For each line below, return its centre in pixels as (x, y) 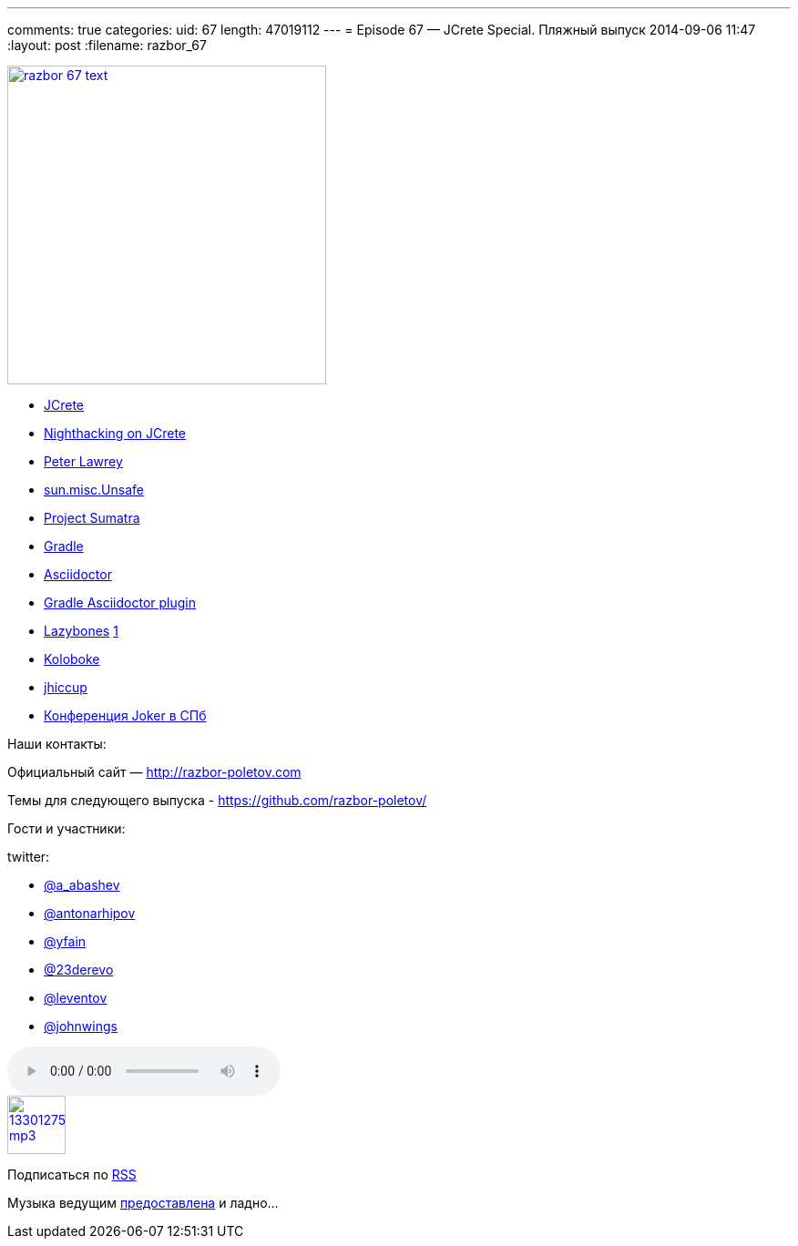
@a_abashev (82, 885)
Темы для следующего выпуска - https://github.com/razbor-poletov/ (217, 800)
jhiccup (66, 687)
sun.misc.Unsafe (94, 490)
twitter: (29, 857)
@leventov (76, 998)
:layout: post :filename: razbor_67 (107, 45)
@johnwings (81, 1026)
